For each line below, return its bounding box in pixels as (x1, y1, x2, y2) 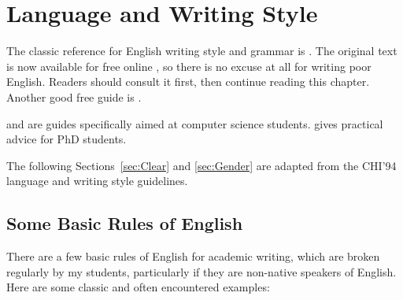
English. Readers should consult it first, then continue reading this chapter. (6, 73, 370, 90)
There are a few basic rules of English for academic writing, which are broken (6, 248, 380, 265)
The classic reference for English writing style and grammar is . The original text (6, 43, 397, 59)
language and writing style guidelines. (6, 172, 188, 189)
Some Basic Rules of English (6, 211, 243, 235)
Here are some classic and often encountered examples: (6, 279, 270, 295)
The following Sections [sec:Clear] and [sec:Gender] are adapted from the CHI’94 (6, 157, 397, 173)
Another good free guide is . (6, 88, 142, 105)
